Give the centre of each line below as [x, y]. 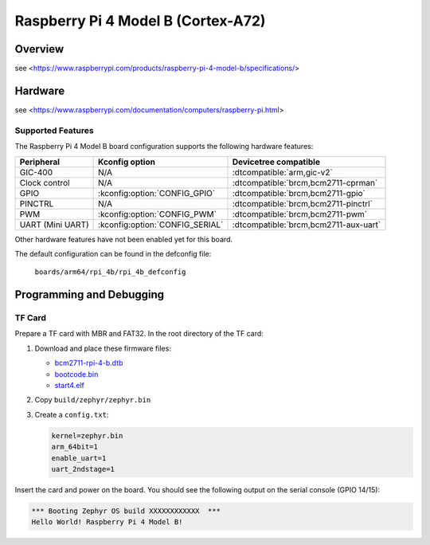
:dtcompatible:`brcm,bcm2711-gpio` [299, 193]
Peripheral [39, 162]
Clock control [45, 182]
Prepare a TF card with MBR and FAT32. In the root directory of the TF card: [139, 334]
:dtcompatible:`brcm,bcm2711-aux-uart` [307, 225]
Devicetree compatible [276, 162]
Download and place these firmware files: [103, 348]
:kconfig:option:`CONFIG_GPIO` [156, 193]
